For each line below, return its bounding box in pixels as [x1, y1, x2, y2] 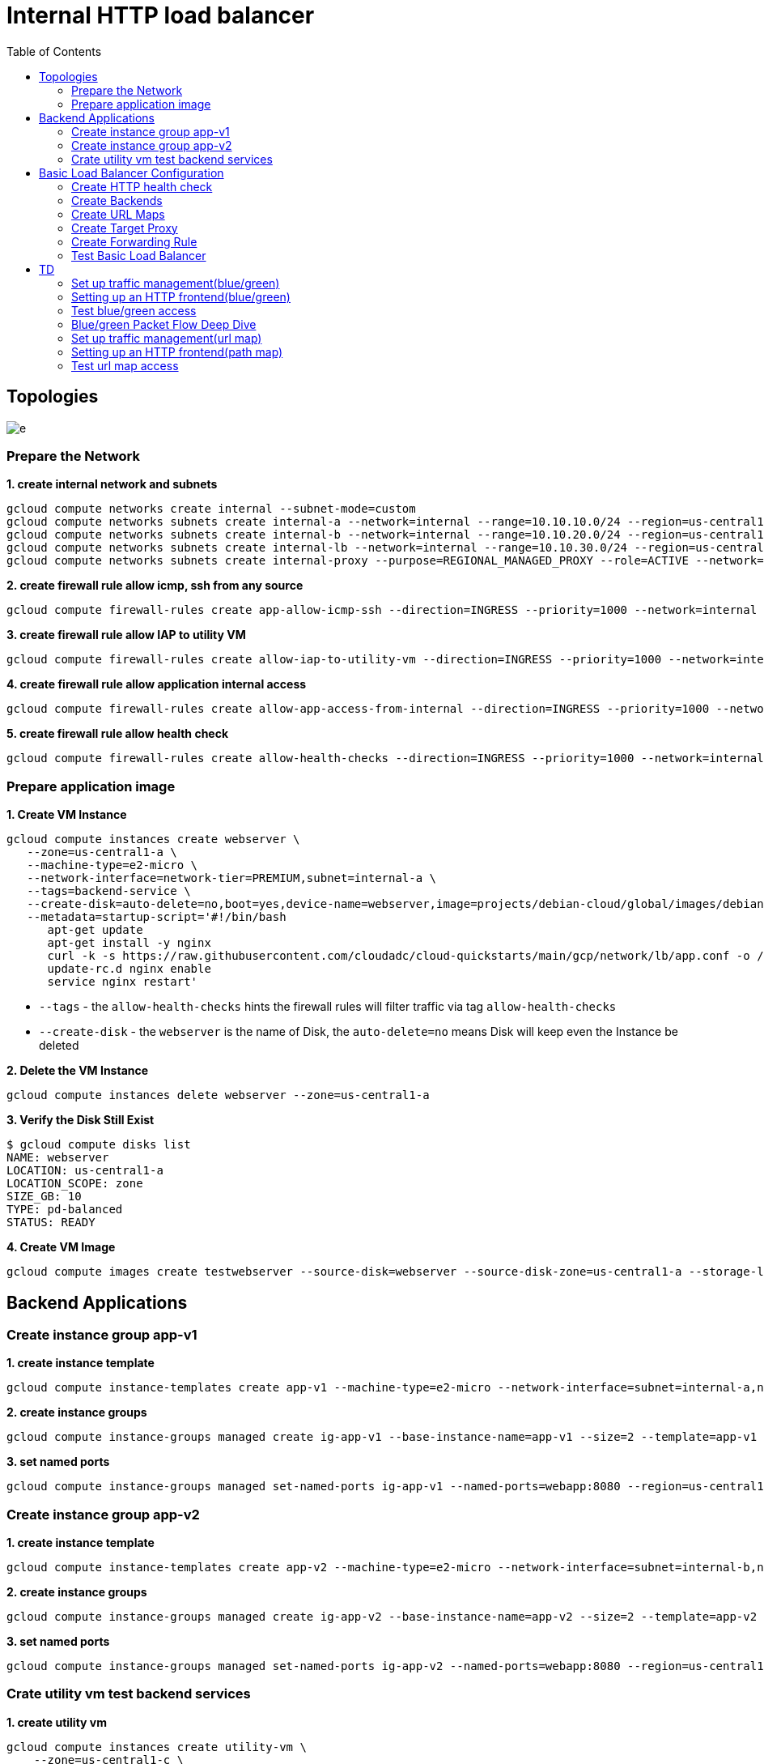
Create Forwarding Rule [71, 234, 197, 249]
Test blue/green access [71, 303, 197, 317]
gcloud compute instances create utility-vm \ [6, 1740, 307, 1753]
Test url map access [71, 358, 179, 373]
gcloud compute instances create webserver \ [6, 833, 300, 846]
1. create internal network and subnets [6, 477, 218, 492]
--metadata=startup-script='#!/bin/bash [27, 910, 286, 924]
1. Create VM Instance [6, 807, 127, 822]
